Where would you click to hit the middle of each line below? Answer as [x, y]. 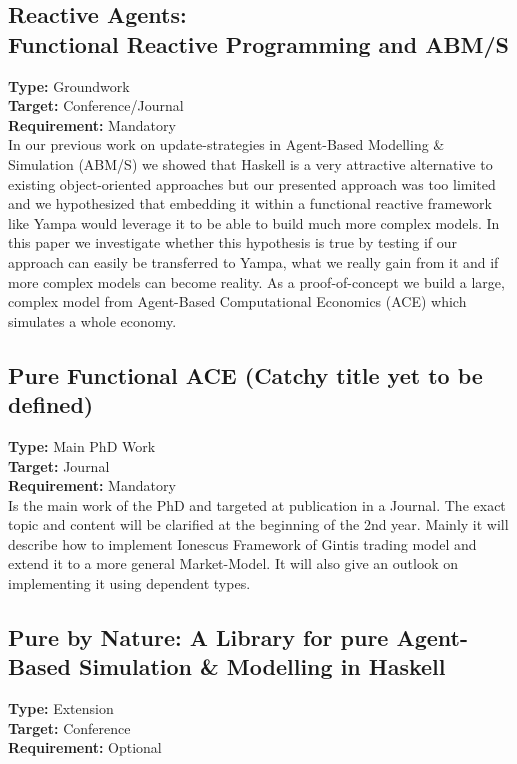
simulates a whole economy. [92, 320]
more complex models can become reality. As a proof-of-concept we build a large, [256, 281]
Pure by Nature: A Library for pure [198, 637]
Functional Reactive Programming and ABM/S [258, 43]
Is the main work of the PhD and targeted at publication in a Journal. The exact [257, 504]
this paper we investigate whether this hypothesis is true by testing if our [233, 242]
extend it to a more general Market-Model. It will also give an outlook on [233, 563]
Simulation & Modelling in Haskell [262, 666]
